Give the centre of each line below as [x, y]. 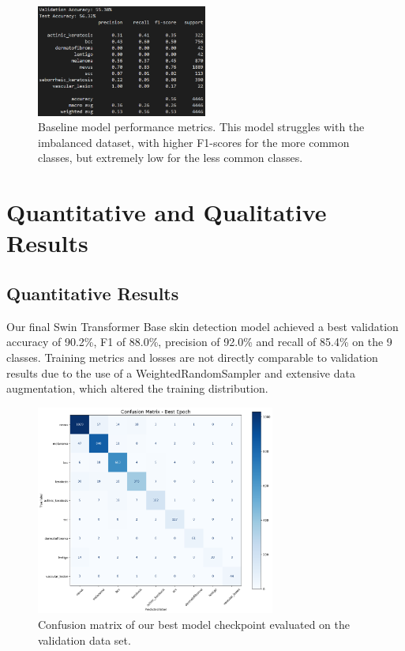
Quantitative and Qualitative [167, 212]
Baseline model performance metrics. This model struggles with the [201, 127]
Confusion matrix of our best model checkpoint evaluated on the [194, 624]
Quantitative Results [93, 293]
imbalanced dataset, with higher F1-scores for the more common [194, 142]
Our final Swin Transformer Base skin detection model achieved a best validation [202, 326]
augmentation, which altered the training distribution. [137, 388]
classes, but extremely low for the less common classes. [171, 158]
